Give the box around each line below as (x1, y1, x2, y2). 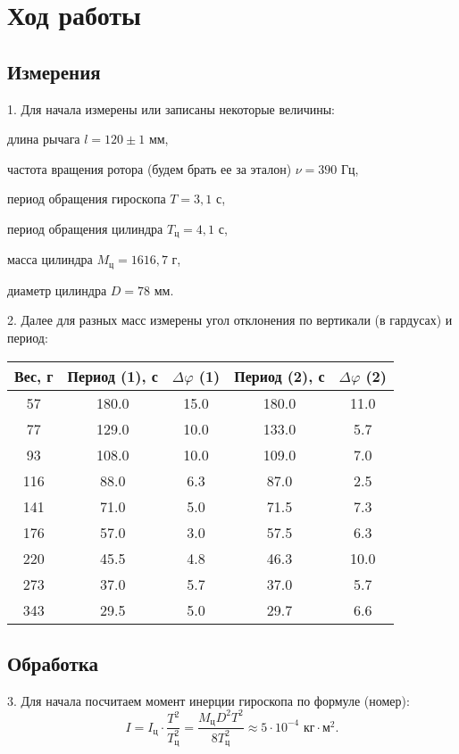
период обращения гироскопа (7, 189, 166, 208)
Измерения (7, 57, 101, 85)
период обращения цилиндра (7, 219, 163, 237)
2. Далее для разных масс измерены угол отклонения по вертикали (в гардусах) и (7, 311, 453, 329)
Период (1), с (67, 365, 158, 386)
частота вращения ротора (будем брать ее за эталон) (7, 159, 292, 178)
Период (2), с (234, 365, 325, 386)
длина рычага (7, 129, 80, 148)
